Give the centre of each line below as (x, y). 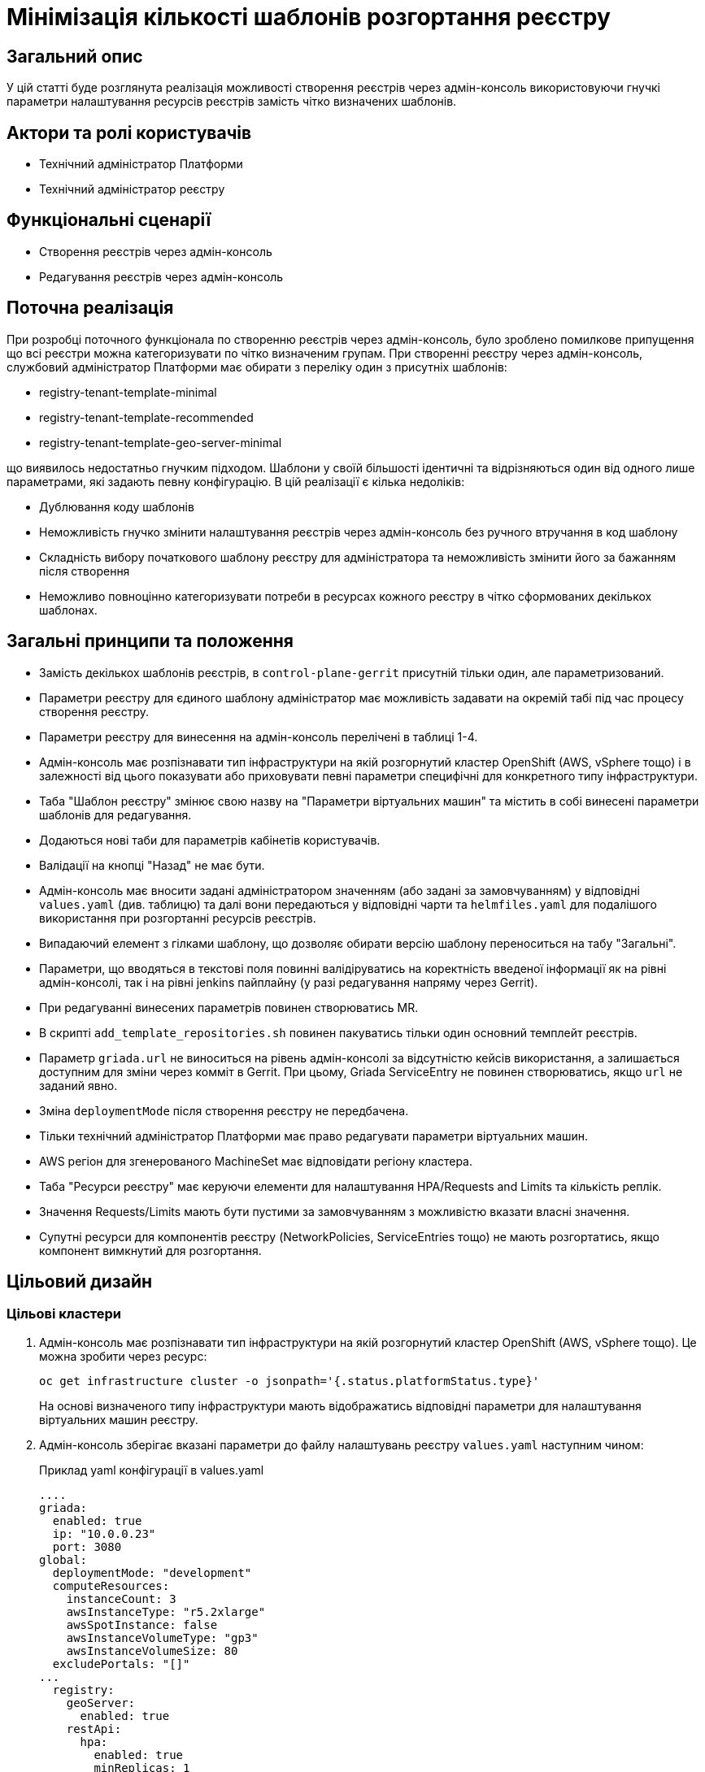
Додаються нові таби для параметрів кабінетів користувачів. (210, 840)
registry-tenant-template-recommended (146, 417)
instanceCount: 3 (121, 1598)
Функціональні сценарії (109, 220)
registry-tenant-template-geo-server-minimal (161, 442)
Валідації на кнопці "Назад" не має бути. (152, 865)
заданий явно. (78, 1085)
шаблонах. (68, 610)
